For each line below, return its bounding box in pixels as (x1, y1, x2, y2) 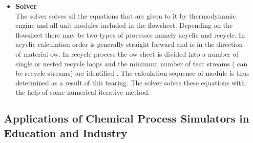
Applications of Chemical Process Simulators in (4, 111, 250, 126)
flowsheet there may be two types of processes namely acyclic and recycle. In (15, 29, 245, 40)
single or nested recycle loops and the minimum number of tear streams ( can (15, 58, 248, 68)
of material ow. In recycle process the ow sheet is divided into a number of (15, 48, 238, 59)
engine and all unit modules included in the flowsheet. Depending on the (15, 20, 233, 30)
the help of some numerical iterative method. (15, 87, 150, 97)
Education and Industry (4, 125, 127, 140)
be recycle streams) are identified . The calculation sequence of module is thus (15, 68, 250, 78)
